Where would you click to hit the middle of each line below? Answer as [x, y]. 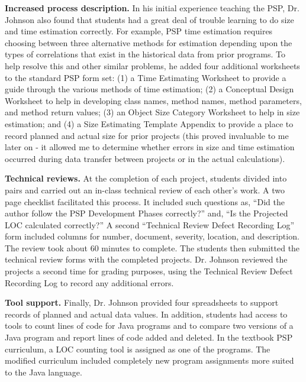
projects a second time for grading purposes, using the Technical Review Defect [149, 271]
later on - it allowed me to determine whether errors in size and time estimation [150, 147]
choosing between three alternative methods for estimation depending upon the [149, 42]
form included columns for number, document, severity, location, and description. [152, 236]
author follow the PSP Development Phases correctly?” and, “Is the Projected [146, 213]
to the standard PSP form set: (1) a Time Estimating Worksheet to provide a [146, 77]
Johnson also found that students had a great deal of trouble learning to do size [149, 19]
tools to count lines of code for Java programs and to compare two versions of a [149, 326]
